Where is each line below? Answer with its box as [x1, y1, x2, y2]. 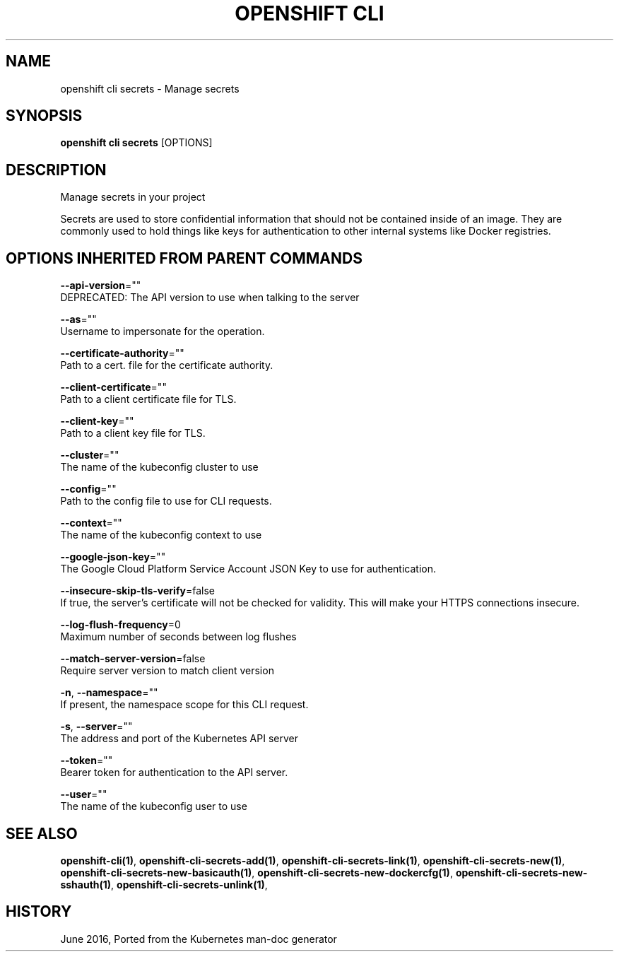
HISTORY [6, 903, 72, 921]
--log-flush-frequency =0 [60, 618, 181, 631]
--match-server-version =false [60, 652, 206, 665]
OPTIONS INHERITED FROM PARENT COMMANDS [6, 249, 362, 267]
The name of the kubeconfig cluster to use [60, 461, 259, 474]
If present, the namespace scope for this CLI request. [60, 698, 309, 711]
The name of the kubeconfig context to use [60, 529, 262, 541]
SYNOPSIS [6, 107, 83, 125]
